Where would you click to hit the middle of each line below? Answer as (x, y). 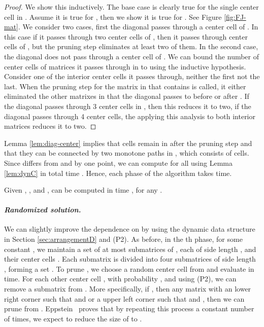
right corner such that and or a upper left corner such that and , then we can (124, 298)
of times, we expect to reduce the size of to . (73, 318)
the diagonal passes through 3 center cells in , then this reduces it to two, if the (128, 106)
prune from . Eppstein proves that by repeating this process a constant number (129, 308)
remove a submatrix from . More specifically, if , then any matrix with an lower (128, 289)
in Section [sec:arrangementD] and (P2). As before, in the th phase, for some (123, 239)
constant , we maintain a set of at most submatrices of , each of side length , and (130, 249)
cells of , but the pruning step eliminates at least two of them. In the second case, (131, 46)
